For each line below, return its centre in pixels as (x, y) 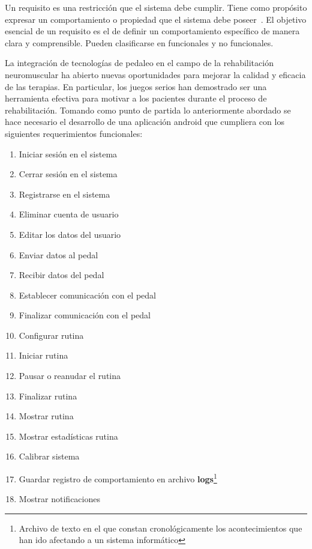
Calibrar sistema (49, 456)
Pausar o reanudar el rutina (70, 376)
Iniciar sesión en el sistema (68, 153)
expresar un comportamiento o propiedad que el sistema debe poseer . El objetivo (156, 19)
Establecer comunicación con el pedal (87, 295)
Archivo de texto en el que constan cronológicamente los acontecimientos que (160, 528)
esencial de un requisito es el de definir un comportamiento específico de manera (152, 31)
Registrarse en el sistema (64, 194)
